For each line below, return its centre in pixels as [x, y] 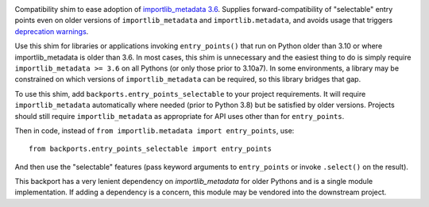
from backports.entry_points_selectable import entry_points [150, 149]
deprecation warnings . [52, 31]
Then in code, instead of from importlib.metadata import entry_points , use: [155, 130]
